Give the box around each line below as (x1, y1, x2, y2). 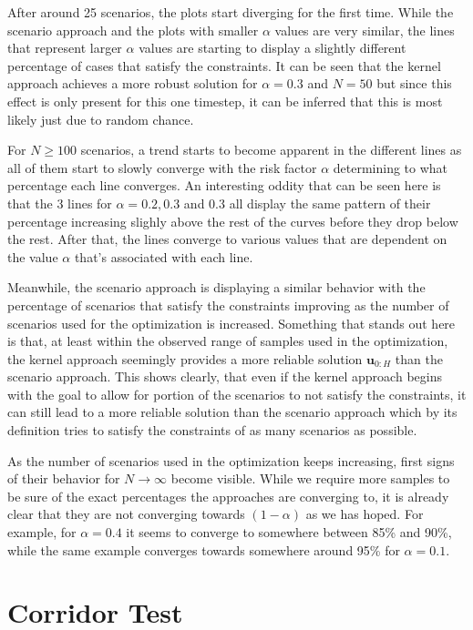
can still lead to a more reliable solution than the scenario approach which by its (7, 402, 458, 422)
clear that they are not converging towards (7, 504, 245, 523)
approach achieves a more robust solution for (7, 74, 258, 93)
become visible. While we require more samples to (170, 469, 450, 488)
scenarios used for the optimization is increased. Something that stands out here (7, 313, 456, 332)
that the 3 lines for (7, 193, 112, 212)
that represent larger (7, 38, 122, 57)
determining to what (333, 157, 448, 177)
